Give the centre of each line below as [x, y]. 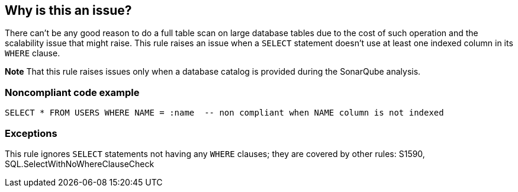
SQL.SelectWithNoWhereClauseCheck [80, 164]
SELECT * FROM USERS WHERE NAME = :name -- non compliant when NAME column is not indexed [224, 113]
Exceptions [31, 133]
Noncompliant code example [72, 92]
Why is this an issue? [68, 10]
